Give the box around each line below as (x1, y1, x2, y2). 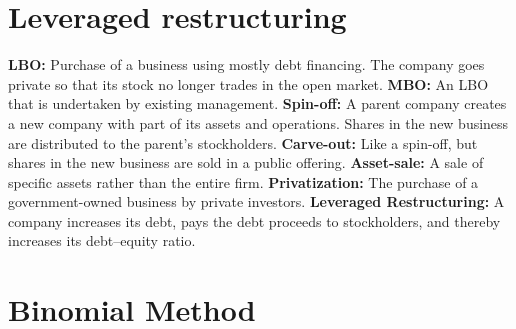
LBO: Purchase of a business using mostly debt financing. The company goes (8, 54, 485, 75)
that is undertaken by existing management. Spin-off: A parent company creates (8, 93, 507, 114)
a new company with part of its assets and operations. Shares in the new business (8, 112, 509, 133)
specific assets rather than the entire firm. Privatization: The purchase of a (8, 171, 479, 192)
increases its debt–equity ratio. (8, 230, 196, 251)
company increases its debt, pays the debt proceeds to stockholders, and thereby (8, 210, 501, 231)
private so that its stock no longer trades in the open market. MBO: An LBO (8, 73, 489, 94)
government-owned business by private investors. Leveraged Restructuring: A (8, 191, 505, 212)
